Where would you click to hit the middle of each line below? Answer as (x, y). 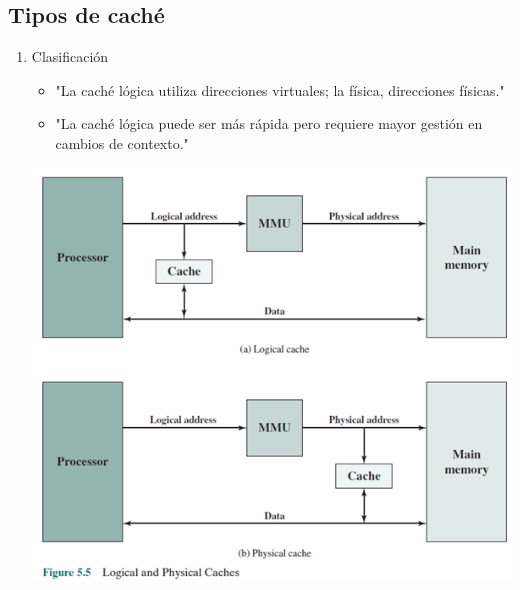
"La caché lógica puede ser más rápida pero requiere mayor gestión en (269, 123)
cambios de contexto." (122, 142)
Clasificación (70, 56)
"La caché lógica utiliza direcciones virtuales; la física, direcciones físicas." (280, 89)
